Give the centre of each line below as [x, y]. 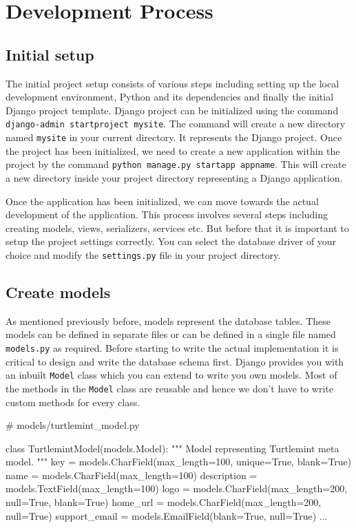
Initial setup [50, 54]
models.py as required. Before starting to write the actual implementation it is [172, 347]
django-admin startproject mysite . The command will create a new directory [176, 124]
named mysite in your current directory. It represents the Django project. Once [174, 137]
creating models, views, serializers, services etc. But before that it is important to [177, 228]
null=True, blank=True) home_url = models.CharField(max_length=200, [164, 502]
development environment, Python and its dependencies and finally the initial [170, 97]
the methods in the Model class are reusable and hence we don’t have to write [169, 388]
